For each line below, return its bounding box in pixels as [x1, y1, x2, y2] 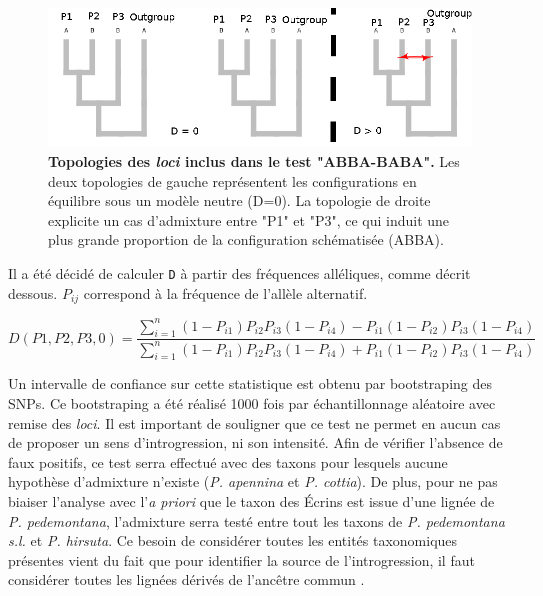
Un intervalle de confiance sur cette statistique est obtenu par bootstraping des [8, 373, 492, 394]
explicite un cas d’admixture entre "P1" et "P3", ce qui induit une [48, 209, 450, 230]
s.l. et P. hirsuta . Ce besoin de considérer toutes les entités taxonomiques [8, 530, 458, 551]
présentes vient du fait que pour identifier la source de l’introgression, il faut [8, 549, 475, 570]
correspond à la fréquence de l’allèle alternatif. [83, 282, 368, 303]
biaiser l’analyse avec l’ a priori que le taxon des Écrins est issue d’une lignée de [8, 491, 495, 512]
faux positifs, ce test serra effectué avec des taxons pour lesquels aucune [8, 451, 448, 472]
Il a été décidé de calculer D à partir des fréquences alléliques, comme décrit [8, 262, 471, 283]
